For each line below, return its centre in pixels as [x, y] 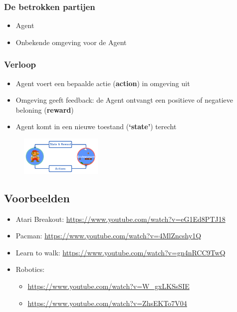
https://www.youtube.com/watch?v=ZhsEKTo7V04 [107, 303]
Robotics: [30, 269]
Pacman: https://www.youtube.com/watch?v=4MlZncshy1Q [109, 236]
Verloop [20, 64]
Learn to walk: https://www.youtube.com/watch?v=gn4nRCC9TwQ [120, 252]
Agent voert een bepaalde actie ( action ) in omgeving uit [103, 83]
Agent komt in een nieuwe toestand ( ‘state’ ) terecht [96, 126]
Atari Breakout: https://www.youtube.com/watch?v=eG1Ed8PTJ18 [120, 219]
